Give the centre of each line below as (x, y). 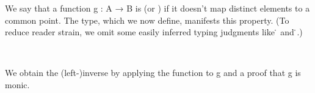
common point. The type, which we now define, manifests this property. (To (147, 20)
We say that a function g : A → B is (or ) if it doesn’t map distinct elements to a (157, 8)
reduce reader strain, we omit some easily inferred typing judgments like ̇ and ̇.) (154, 32)
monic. (17, 84)
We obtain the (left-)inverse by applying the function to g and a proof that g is (153, 73)
